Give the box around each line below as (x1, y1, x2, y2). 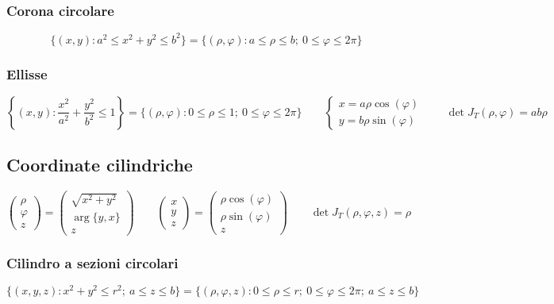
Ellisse (6, 63, 48, 83)
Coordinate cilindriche (6, 152, 193, 177)
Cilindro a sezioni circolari (6, 252, 179, 272)
